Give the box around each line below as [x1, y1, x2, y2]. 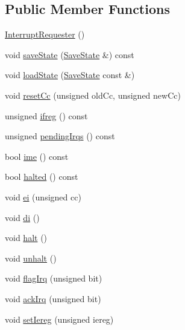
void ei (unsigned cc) [5, 190, 81, 203]
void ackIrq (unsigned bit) [5, 292, 101, 305]
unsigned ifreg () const [5, 109, 88, 122]
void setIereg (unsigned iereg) [5, 312, 114, 325]
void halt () [5, 231, 48, 244]
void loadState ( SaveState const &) [5, 68, 135, 81]
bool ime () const [5, 150, 69, 162]
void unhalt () [5, 251, 57, 264]
